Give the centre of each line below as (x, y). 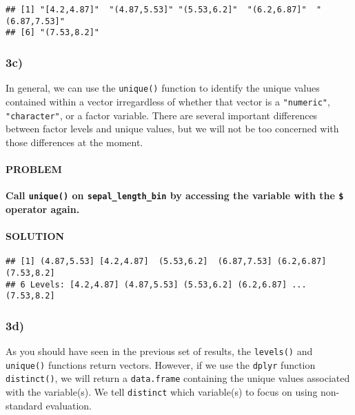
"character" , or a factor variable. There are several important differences (162, 115)
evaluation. (69, 405)
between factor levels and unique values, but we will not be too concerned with (172, 129)
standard (24, 405)
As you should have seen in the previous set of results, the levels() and (159, 351)
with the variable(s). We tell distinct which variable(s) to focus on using (162, 392)
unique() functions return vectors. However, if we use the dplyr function (161, 364)
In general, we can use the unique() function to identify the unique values (163, 88)
